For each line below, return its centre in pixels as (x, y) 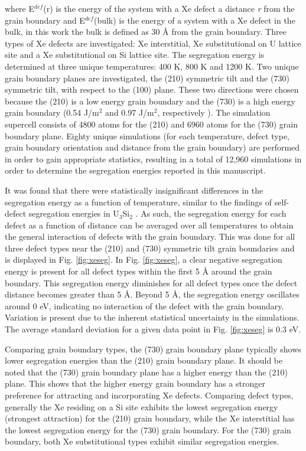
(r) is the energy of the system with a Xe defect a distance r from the (169, 8)
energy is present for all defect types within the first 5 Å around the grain (139, 271)
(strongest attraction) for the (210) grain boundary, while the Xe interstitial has (150, 418)
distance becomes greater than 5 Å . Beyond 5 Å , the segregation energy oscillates (152, 294)
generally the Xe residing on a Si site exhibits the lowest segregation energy (141, 406)
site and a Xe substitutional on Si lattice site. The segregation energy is (135, 55)
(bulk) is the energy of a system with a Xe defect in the (194, 20)
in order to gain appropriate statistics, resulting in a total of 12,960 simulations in (153, 158)
